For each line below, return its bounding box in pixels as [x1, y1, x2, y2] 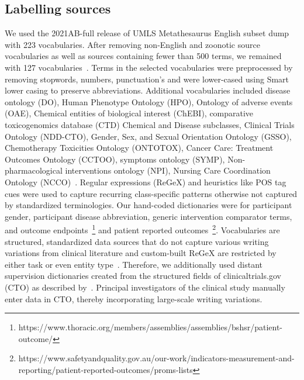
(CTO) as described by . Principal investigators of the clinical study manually [5, 281, 285, 293]
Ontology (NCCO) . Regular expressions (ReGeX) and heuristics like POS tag [5, 175, 286, 188]
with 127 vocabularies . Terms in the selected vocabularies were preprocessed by [5, 61, 293, 73]
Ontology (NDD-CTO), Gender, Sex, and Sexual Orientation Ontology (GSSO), [5, 130, 292, 142]
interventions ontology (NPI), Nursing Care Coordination [65, 164, 271, 177]
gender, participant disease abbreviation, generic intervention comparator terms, [5, 210, 292, 222]
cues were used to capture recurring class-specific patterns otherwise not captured [5, 187, 298, 199]
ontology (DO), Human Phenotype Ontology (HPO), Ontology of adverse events [5, 95, 293, 108]
